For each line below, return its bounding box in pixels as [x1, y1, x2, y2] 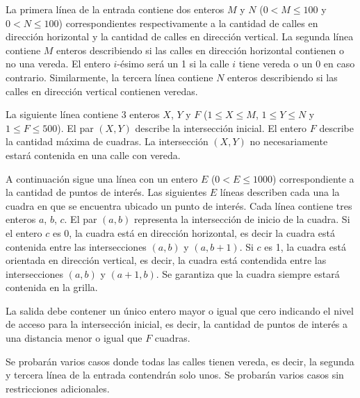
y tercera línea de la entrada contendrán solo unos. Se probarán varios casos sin [6, 367, 344, 382]
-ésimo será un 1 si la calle [117, 56, 229, 71]
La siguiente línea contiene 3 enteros [6, 107, 160, 122]
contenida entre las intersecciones [6, 239, 147, 254]
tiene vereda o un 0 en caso [238, 56, 355, 71]
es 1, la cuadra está [264, 239, 346, 254]
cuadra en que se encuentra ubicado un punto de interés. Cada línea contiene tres [6, 198, 352, 213]
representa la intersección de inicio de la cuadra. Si [133, 212, 350, 226]
